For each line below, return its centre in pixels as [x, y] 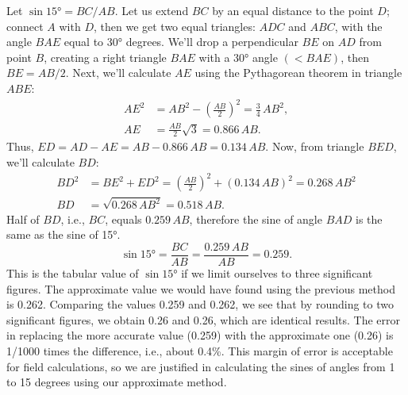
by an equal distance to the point [293, 10]
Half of [23, 219]
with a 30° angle [238, 57]
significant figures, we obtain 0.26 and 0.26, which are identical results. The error [203, 319]
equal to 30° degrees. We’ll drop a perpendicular [181, 42]
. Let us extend [152, 10]
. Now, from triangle [315, 146]
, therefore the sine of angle [256, 219]
